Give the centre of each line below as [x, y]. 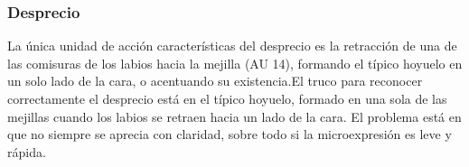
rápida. [27, 151]
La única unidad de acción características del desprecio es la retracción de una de [232, 46]
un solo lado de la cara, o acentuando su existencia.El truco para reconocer [215, 81]
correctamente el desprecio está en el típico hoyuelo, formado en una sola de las [227, 98]
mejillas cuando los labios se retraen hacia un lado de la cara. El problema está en [234, 116]
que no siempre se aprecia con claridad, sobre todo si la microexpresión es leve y [230, 134]
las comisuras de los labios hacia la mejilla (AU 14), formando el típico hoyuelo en [235, 63]
